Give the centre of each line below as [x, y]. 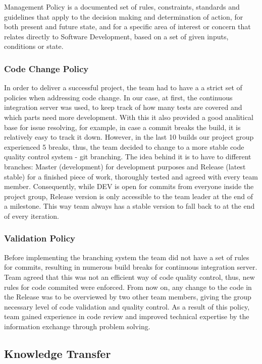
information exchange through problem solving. [77, 326]
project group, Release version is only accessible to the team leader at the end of [129, 196]
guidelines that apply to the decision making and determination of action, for [124, 16]
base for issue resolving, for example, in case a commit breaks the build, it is [122, 127]
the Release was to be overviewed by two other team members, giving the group [128, 297]
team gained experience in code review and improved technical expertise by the [127, 316]
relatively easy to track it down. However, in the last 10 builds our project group [129, 137]
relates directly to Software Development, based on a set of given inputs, [116, 36]
